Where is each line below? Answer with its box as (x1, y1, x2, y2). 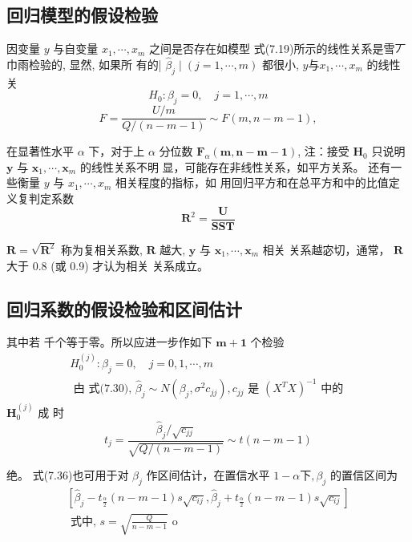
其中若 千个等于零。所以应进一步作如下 (6, 334, 212, 350)
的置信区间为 (329, 466, 398, 483)
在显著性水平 (6, 143, 74, 160)
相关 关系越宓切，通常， (262, 241, 390, 257)
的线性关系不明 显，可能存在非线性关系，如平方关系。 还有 (79, 158, 391, 175)
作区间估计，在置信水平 (146, 466, 270, 483)
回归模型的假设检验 (6, 2, 158, 27)
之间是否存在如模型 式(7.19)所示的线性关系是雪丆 (148, 40, 406, 57)
